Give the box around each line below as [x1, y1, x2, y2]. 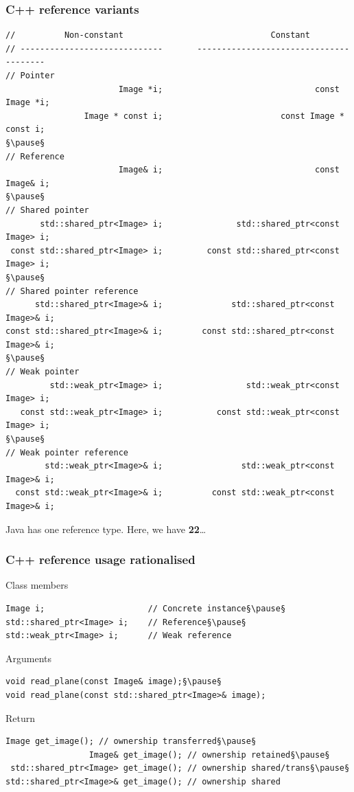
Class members [5, 578, 69, 592]
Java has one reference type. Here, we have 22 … [5, 521, 206, 536]
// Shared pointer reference [5, 286, 139, 296]
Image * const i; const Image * [84, 111, 344, 121]
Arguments [5, 650, 52, 665]
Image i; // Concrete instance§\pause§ [5, 604, 286, 613]
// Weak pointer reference [5, 447, 128, 457]
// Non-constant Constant [5, 30, 310, 41]
